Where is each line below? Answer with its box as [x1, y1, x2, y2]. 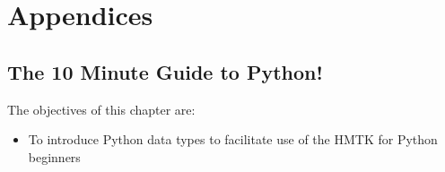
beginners [28, 147, 81, 166]
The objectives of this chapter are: [7, 99, 196, 118]
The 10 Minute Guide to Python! [7, 57, 323, 85]
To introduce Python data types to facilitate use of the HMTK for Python [28, 130, 438, 149]
